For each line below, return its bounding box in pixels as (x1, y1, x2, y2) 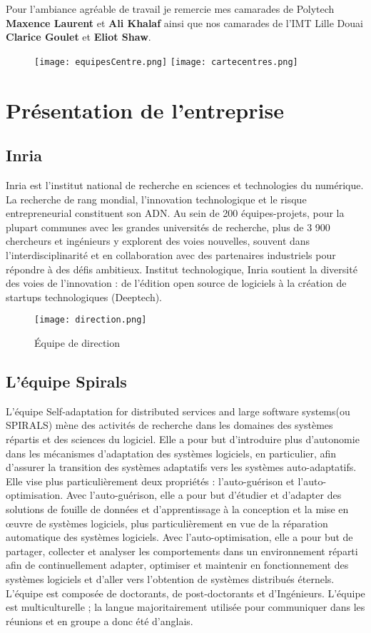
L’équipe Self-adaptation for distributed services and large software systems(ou (6, 403, 350, 418)
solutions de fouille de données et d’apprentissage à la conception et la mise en (6, 501, 349, 516)
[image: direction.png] (34, 315, 147, 325)
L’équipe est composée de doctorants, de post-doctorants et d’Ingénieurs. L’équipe (6, 585, 365, 600)
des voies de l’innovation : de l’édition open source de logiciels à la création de (6, 275, 347, 290)
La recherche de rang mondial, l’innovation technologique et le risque (6, 191, 307, 206)
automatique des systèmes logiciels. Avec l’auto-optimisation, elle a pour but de (6, 530, 353, 545)
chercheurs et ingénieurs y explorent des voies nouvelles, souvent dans (6, 233, 310, 248)
